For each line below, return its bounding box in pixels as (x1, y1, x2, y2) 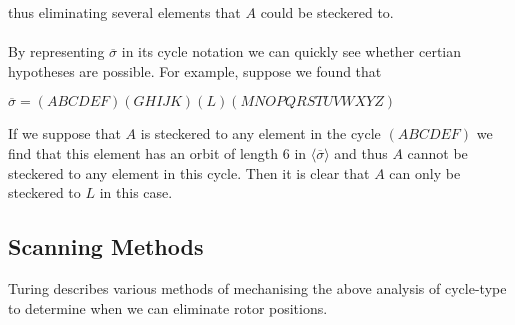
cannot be (407, 142, 468, 163)
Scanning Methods (8, 231, 204, 262)
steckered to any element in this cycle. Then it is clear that (8, 162, 370, 183)
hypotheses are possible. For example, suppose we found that (8, 60, 382, 81)
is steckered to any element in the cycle (140, 123, 381, 144)
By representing (8, 41, 105, 62)
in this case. (99, 182, 173, 203)
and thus (334, 142, 388, 163)
